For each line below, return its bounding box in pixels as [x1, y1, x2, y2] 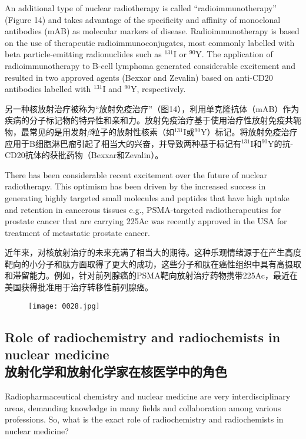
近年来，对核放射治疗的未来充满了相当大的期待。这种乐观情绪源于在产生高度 [5, 246, 301, 258]
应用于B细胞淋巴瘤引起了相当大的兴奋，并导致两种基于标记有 [5, 137, 241, 149]
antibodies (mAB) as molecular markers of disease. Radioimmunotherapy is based [5, 25, 300, 37]
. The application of [201, 48, 273, 60]
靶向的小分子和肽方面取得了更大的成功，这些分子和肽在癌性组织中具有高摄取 [5, 257, 301, 270]
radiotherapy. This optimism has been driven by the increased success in [5, 180, 266, 192]
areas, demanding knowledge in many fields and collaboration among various [5, 401, 281, 414]
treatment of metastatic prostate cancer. [5, 226, 150, 238]
